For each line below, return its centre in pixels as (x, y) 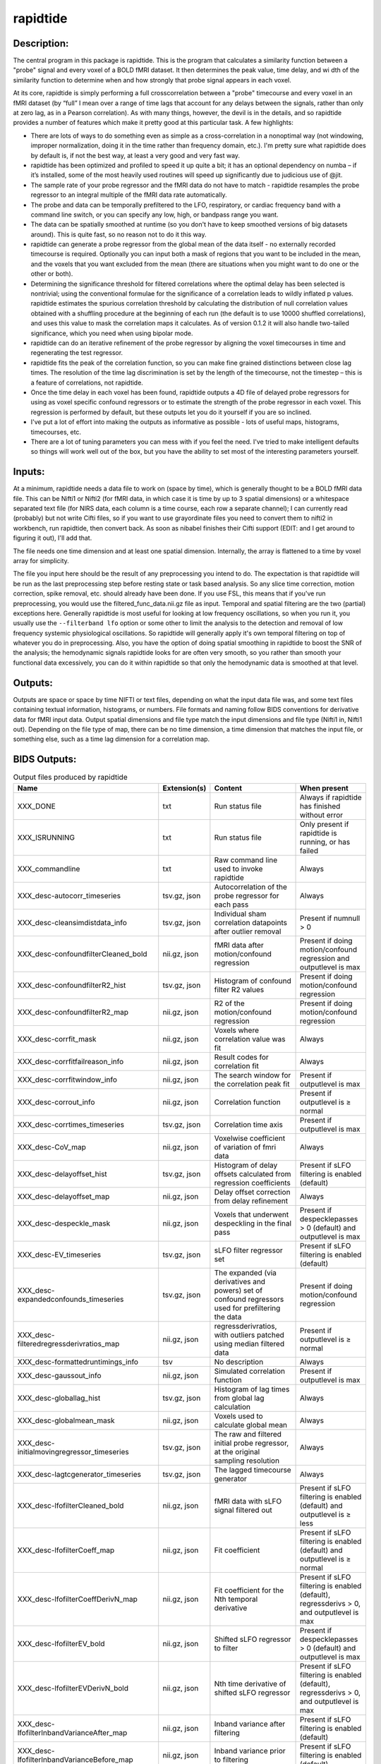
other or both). (52, 274)
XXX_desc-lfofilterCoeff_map (66, 1550)
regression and (325, 958)
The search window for (253, 1075)
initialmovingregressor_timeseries (73, 1451)
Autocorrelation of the (250, 887)
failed (309, 850)
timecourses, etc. (56, 432)
